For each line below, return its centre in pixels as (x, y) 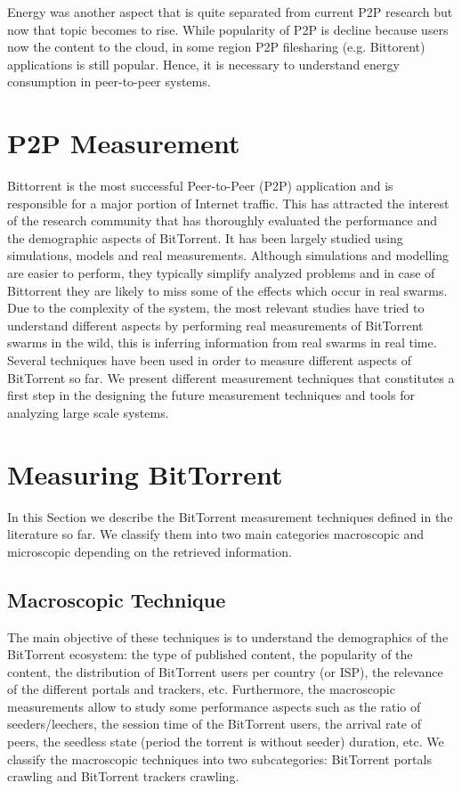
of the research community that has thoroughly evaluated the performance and (222, 220)
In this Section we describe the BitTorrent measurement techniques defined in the (230, 516)
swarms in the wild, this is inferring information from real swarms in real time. (222, 342)
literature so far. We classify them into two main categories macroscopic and (215, 534)
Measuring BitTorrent (145, 473)
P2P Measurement (124, 143)
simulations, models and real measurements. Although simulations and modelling (228, 255)
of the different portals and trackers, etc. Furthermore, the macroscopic (201, 689)
